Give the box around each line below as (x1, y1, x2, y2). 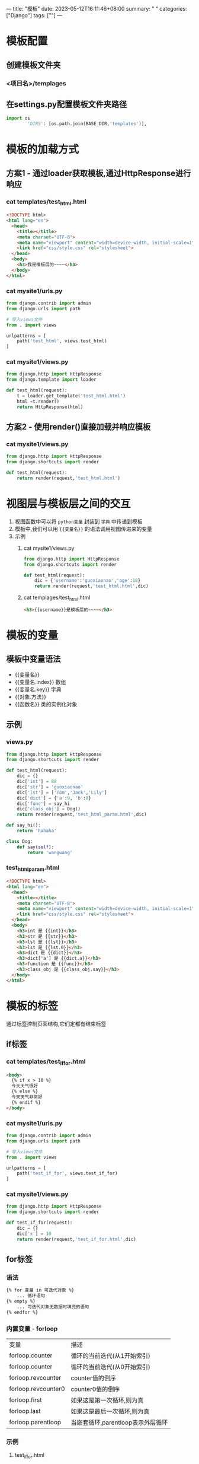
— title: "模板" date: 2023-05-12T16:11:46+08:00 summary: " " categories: (6, 5, 188, 12)
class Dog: (6, 838, 33, 844)
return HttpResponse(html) (17, 404, 84, 410)
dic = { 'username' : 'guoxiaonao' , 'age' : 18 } (34, 578, 141, 584)
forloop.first (9, 1396, 42, 1404)
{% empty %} (6, 1298, 36, 1304)
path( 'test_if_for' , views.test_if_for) (17, 1170, 118, 1176)
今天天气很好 (11, 1083, 38, 1089)
